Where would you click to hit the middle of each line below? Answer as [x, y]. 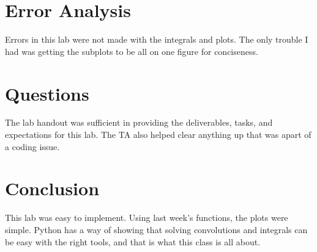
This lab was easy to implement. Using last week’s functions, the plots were [147, 218]
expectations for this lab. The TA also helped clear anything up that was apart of [158, 135]
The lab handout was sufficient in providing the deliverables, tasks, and [139, 122]
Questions [47, 93]
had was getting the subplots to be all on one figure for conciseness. [132, 51]
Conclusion [52, 188]
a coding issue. [32, 146]
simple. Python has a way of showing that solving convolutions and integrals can [156, 229]
